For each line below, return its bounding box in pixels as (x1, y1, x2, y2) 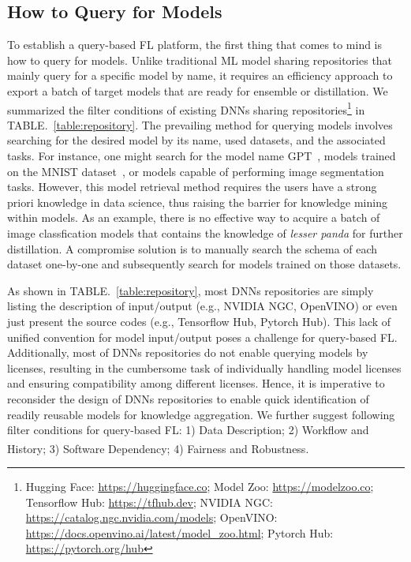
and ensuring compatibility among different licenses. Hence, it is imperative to (7, 375, 385, 392)
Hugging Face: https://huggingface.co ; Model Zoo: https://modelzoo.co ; (25, 478, 374, 494)
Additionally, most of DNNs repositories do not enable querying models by (7, 344, 368, 361)
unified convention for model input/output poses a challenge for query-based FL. (7, 328, 398, 345)
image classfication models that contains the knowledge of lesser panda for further (7, 224, 403, 241)
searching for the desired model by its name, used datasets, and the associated (7, 132, 386, 148)
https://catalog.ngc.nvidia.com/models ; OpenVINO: (25, 509, 278, 526)
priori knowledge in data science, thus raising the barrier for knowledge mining (7, 193, 387, 210)
